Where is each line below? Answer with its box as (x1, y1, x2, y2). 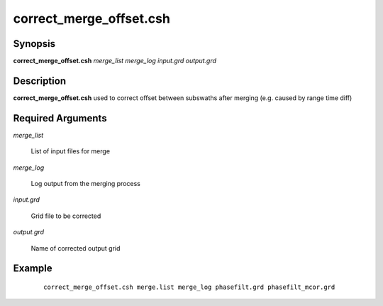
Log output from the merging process (30, 180, 141, 188)
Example (13, 263, 52, 275)
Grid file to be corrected (30, 212, 101, 220)
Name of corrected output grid (30, 244, 121, 252)
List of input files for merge (30, 147, 110, 155)
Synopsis (13, 38, 56, 50)
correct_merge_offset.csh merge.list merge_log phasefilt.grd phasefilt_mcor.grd (43, 283, 335, 291)
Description (13, 75, 67, 87)
